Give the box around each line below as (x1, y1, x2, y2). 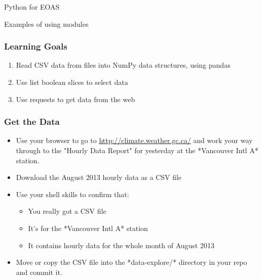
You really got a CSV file (28, 206, 106, 216)
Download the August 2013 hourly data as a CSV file (16, 172, 182, 182)
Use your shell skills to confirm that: (16, 189, 129, 199)
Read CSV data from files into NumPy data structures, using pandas (16, 60, 231, 70)
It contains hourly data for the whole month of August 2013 (28, 240, 214, 250)
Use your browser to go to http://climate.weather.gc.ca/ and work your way (16, 135, 253, 146)
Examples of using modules (4, 18, 89, 29)
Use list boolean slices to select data (16, 77, 128, 87)
